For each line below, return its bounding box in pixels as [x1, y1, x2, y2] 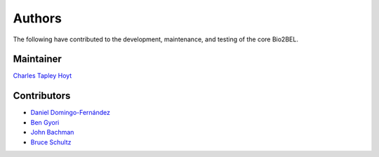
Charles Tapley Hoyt [13, 71, 72, 80]
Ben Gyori [30, 118, 60, 126]
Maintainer [13, 53, 62, 65]
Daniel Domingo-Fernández [30, 109, 110, 117]
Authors [13, 11, 62, 26]
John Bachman [30, 128, 74, 137]
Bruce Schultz [30, 137, 72, 146]
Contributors [13, 90, 71, 102]
